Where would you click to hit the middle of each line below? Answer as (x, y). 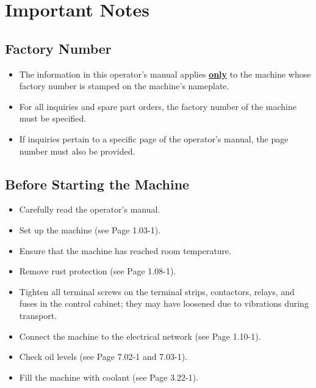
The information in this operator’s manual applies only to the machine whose (165, 74)
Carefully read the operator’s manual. (90, 209)
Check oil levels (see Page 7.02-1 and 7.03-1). (103, 357)
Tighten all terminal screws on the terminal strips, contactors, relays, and (157, 291)
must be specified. (53, 118)
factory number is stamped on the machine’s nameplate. (124, 86)
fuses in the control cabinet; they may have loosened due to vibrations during (164, 303)
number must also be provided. (77, 151)
